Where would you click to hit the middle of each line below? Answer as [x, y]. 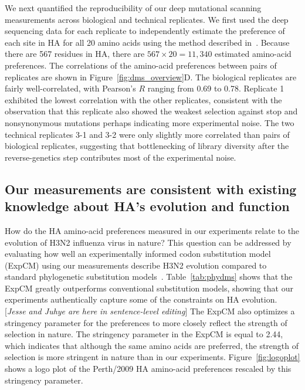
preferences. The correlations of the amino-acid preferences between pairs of [141, 65]
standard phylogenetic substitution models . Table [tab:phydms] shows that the [149, 277]
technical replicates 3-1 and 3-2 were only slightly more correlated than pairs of [147, 134]
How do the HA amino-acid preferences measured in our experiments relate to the [152, 230]
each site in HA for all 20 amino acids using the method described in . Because [147, 42]
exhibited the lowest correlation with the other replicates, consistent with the [143, 99]
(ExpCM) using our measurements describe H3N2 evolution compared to [136, 265]
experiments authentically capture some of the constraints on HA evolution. [141, 299]
